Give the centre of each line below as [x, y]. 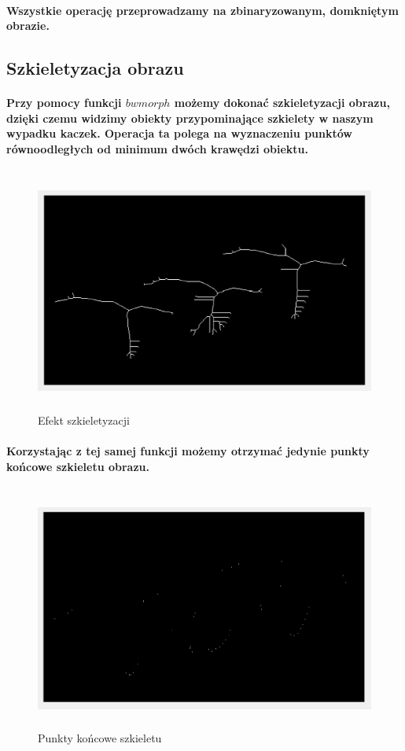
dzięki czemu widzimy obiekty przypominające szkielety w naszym [190, 118]
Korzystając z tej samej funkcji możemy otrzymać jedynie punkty [188, 451]
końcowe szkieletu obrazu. [78, 466]
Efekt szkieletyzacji [84, 420]
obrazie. [28, 26]
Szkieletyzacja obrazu [95, 68]
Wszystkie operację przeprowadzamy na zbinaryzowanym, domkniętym [202, 10]
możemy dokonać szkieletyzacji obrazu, [282, 103]
